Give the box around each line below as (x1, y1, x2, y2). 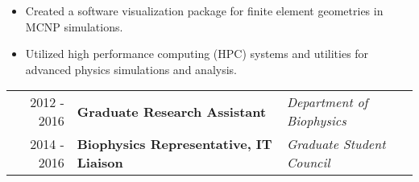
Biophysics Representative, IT (77, 134, 272, 154)
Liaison (77, 153, 123, 172)
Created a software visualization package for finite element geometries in (25, 2, 384, 19)
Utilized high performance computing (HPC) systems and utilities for (25, 45, 369, 62)
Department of (286, 93, 368, 112)
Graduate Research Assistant (77, 101, 267, 121)
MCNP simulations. (25, 18, 123, 35)
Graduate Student (286, 134, 386, 154)
